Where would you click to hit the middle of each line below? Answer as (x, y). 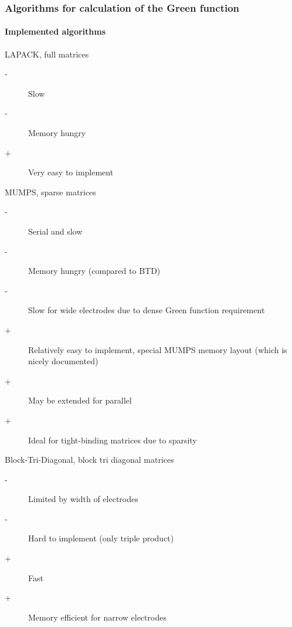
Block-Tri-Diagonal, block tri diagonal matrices (89, 460)
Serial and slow (55, 231)
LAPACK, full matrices (47, 54)
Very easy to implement (71, 172)
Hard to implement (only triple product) (101, 538)
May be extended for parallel (80, 400)
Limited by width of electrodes (83, 499)
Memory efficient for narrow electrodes (97, 617)
